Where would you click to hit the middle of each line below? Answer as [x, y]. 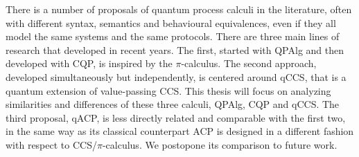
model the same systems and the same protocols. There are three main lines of [173, 36]
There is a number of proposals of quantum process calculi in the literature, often [179, 9]
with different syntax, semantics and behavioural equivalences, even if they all [171, 22]
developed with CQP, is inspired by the [89, 63]
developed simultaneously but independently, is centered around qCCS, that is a [176, 76]
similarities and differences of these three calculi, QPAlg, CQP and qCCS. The [173, 104]
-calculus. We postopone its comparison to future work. [220, 144]
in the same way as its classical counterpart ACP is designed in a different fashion [180, 131]
